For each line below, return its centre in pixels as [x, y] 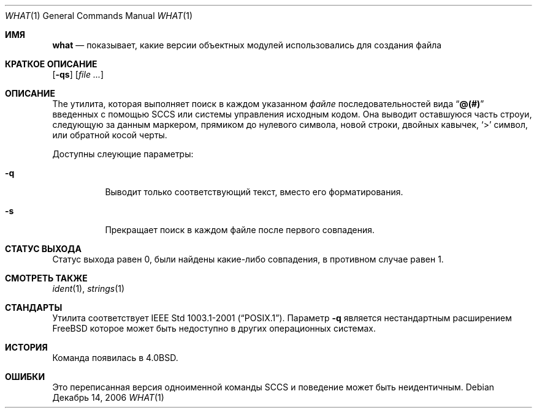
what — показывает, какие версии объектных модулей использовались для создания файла [247, 45]
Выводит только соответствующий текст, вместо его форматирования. [254, 192]
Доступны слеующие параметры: [123, 154]
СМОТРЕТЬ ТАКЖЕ [46, 278]
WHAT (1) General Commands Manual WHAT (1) [99, 16]
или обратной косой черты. [110, 135]
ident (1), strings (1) [89, 288]
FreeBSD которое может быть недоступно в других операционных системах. [214, 328]
